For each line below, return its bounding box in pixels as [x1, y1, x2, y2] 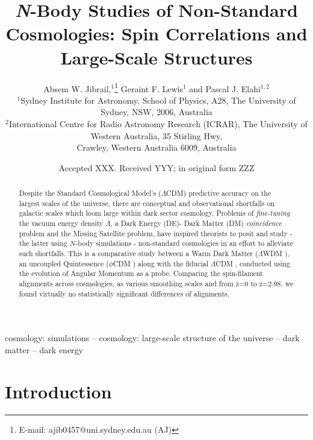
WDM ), [262, 248, 290, 259]
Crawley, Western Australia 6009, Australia [76, 141, 237, 154]
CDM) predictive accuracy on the [166, 188, 271, 198]
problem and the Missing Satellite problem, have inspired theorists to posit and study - [19, 228, 293, 238]
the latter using [19, 238, 67, 248]
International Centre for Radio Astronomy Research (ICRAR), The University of [8, 117, 308, 130]
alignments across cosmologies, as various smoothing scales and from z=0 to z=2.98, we [19, 278, 294, 289]
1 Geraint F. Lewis [114, 80, 183, 95]
